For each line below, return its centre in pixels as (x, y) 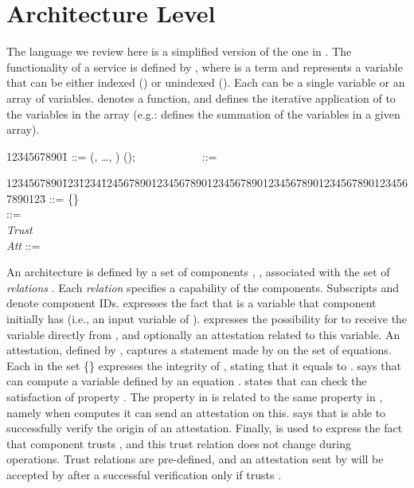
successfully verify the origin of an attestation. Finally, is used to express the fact (205, 428)
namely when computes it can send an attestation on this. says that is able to (196, 412)
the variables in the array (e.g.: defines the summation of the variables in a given (203, 113)
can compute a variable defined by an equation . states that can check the (187, 381)
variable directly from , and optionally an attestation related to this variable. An (203, 334)
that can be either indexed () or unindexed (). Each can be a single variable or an (206, 82)
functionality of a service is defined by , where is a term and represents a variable (205, 66)
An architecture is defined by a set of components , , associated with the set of (198, 272)
